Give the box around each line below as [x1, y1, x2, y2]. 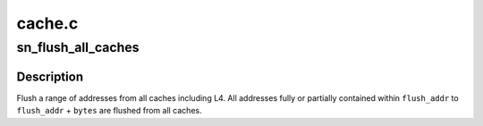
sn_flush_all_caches [16, 39, 140, 55]
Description [16, 69, 84, 84]
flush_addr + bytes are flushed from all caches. [16, 105, 202, 116]
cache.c [16, 13, 79, 33]
